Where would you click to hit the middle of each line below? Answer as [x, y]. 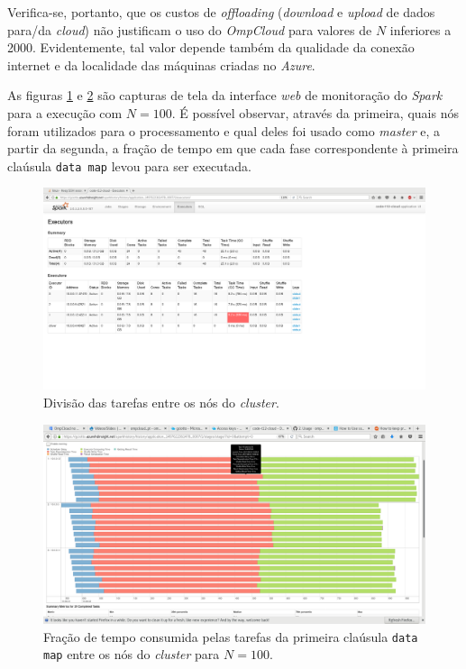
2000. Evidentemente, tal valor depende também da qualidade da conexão [211, 47]
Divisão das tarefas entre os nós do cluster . [161, 402]
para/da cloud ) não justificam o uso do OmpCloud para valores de [190, 29]
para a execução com [65, 112]
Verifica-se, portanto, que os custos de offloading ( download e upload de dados [221, 12]
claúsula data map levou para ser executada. [130, 165]
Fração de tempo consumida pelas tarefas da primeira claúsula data [231, 636]
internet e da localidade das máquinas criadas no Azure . [161, 64]
